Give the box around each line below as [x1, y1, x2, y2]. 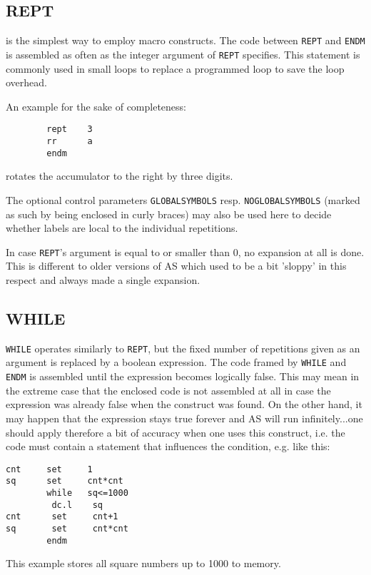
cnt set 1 [6, 464, 93, 474]
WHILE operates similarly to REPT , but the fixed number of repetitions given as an [6, 340, 360, 355]
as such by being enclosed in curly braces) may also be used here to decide [6, 206, 332, 221]
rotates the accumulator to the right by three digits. [6, 168, 233, 183]
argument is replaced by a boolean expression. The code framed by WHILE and [6, 355, 347, 370]
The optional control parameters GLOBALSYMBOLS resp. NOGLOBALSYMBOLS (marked [6, 192, 360, 207]
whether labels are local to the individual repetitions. [6, 220, 238, 235]
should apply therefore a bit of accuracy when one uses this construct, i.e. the [6, 424, 345, 439]
